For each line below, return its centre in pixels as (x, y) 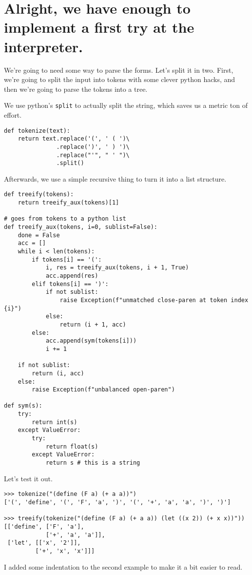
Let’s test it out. (28, 478)
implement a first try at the (99, 27)
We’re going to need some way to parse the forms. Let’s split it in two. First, (119, 70)
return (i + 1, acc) (93, 324)
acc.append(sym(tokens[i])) (91, 341)
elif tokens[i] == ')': (70, 284)
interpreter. (43, 46)
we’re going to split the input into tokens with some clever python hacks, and (120, 79)
